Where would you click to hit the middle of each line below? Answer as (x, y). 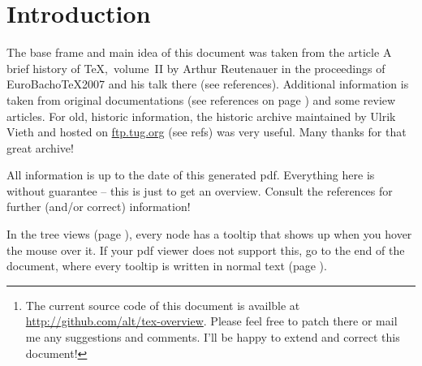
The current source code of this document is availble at (163, 305)
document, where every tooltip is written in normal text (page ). (167, 266)
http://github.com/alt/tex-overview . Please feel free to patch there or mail (211, 321)
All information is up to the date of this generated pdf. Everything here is (191, 175)
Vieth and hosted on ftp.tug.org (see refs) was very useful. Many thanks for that (207, 132)
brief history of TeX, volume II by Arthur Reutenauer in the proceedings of (196, 68)
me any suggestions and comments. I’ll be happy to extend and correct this (213, 337)
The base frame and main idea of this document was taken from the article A (199, 52)
